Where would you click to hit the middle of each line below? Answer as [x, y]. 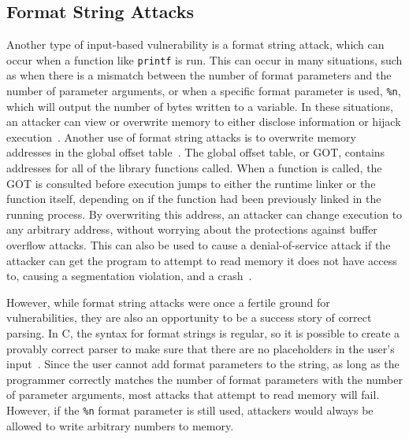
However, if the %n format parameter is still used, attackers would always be [190, 409]
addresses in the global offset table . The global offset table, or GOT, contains [196, 152]
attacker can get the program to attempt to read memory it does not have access [202, 260]
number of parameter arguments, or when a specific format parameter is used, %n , [204, 91]
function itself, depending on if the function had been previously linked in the [194, 199]
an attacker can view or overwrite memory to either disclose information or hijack [204, 122]
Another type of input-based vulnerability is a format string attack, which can [195, 44]
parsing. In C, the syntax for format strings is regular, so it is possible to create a [203, 333]
